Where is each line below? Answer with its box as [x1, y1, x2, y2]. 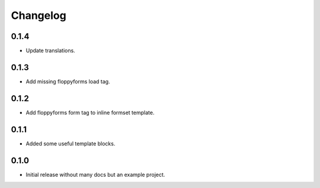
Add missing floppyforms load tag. [25, 77, 110, 85]
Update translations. [25, 47, 75, 54]
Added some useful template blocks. [25, 140, 116, 147]
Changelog [11, 9, 66, 22]
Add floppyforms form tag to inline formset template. [25, 109, 155, 116]
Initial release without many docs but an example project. [25, 171, 165, 178]
